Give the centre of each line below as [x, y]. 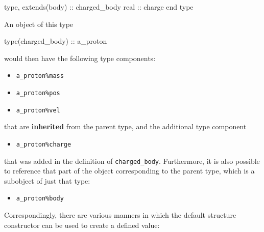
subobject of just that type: [47, 180]
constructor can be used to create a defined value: [82, 225]
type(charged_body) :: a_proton [56, 41]
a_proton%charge [44, 144]
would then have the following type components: [80, 58]
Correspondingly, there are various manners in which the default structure [120, 215]
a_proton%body [40, 199]
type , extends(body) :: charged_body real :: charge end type [99, 7]
